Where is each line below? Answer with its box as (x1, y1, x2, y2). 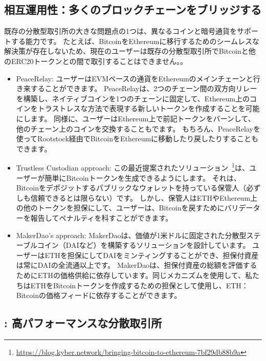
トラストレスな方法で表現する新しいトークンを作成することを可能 (37, 103, 260, 114)
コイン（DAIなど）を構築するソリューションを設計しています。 (37, 240, 250, 250)
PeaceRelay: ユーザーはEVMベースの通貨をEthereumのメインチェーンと (16, 73, 253, 83)
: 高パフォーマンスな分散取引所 (4, 315, 162, 331)
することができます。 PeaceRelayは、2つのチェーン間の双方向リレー (30, 83, 257, 94)
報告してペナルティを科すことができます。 (30, 212, 173, 223)
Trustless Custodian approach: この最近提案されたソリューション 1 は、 (16, 161, 249, 173)
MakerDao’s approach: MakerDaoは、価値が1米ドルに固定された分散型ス (16, 229, 254, 240)
